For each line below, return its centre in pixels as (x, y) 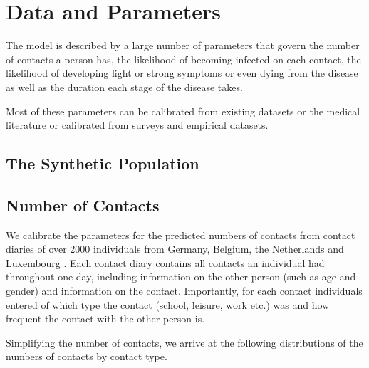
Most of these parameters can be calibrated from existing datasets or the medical (183, 111)
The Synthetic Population (103, 163)
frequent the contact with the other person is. (105, 319)
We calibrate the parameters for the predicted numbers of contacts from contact (181, 235)
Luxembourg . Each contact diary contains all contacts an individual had (165, 262)
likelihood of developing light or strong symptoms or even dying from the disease (182, 73)
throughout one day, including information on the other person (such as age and (181, 277)
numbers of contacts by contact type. (87, 356)
